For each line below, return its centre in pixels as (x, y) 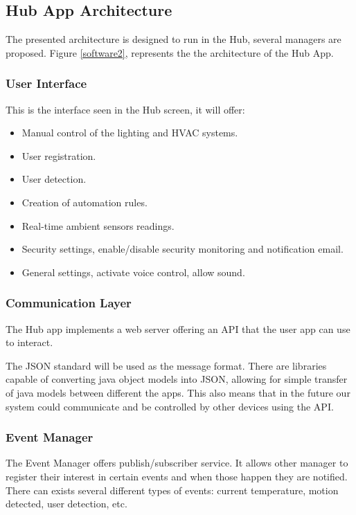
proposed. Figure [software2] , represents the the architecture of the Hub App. (170, 52)
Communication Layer (69, 303)
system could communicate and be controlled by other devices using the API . (170, 406)
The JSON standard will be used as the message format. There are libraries (166, 365)
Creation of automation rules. (84, 202)
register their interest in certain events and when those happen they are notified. (177, 476)
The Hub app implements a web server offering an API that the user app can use (178, 328)
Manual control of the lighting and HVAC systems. (130, 133)
